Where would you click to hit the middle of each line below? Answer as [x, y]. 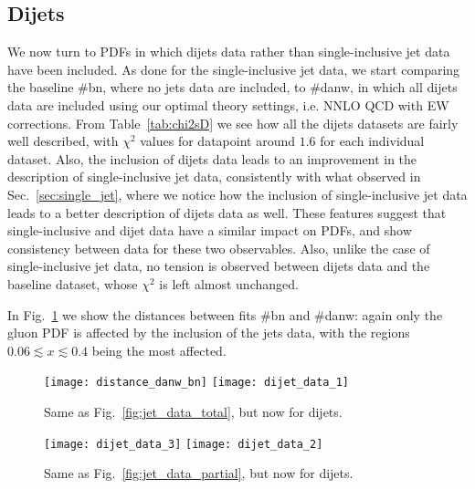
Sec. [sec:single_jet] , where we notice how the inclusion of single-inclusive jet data [237, 194]
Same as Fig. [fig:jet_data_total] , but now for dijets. [193, 411]
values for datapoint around [217, 141]
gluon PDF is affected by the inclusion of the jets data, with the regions [209, 333]
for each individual [372, 141]
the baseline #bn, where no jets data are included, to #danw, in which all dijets [232, 87]
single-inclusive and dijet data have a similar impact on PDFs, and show [210, 230]
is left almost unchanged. [229, 283]
